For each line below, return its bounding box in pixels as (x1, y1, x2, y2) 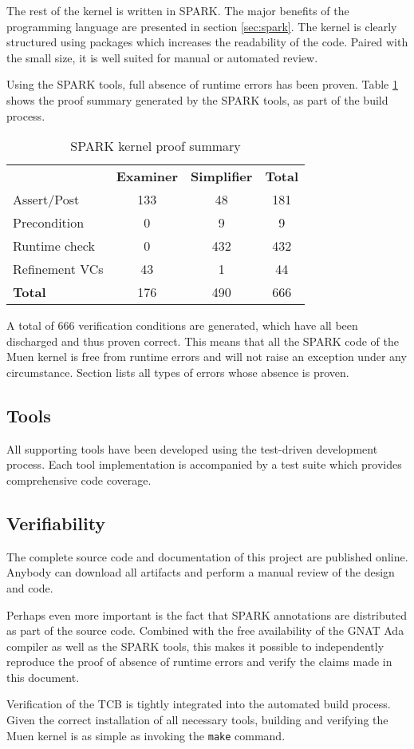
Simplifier (191, 167, 253, 186)
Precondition (13, 213, 85, 232)
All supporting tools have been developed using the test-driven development (6, 440, 378, 457)
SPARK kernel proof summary (70, 137, 241, 156)
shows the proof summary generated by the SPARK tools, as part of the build (6, 91, 388, 108)
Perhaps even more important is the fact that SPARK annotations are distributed (6, 606, 408, 623)
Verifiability (6, 510, 106, 535)
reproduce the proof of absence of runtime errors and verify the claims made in (6, 653, 392, 670)
